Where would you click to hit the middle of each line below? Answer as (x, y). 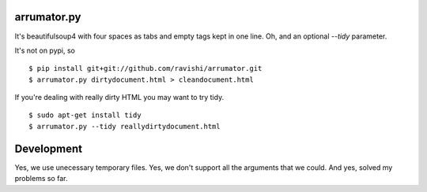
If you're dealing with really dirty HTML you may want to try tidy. (119, 98)
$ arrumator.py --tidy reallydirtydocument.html (125, 126)
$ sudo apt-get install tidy (85, 115)
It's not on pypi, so (45, 50)
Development (49, 148)
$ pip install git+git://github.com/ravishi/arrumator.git (145, 68)
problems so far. (41, 179)
